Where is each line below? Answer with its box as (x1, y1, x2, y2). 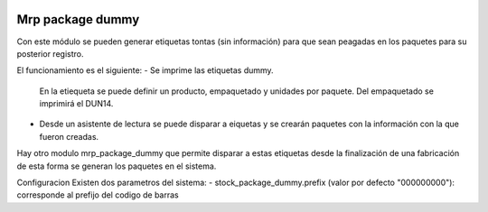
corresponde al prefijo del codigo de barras (16, 189, 180, 200)
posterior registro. (16, 48, 84, 59)
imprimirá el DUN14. (39, 98, 114, 109)
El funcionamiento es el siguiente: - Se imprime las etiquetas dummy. (16, 65, 275, 76)
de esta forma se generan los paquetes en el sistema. (16, 161, 217, 171)
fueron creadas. (39, 131, 99, 142)
